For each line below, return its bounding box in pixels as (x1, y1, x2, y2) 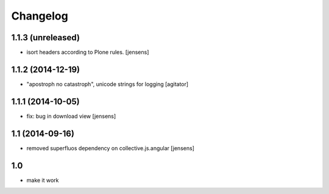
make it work (26, 176, 59, 184)
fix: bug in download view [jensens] (26, 112, 116, 120)
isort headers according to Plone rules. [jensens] (26, 49, 149, 56)
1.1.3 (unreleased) (11, 32, 80, 43)
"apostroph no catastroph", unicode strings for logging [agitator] (26, 80, 189, 88)
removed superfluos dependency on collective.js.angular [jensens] (26, 144, 195, 152)
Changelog (11, 9, 68, 23)
